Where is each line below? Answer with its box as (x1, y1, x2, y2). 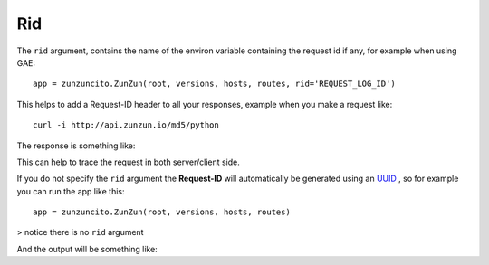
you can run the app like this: (16, 185, 125, 196)
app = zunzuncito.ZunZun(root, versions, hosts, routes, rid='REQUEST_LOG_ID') (33, 79, 396, 90)
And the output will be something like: (16, 243, 158, 254)
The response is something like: (16, 140, 136, 151)
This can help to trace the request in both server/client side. (16, 156, 240, 167)
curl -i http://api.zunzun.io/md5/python (33, 120, 219, 130)
